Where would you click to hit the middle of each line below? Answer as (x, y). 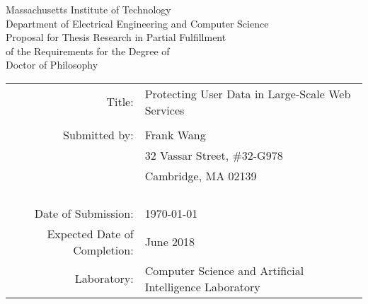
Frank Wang (175, 134)
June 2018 (170, 242)
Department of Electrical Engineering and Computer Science (137, 23)
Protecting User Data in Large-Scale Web (248, 93)
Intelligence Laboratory (202, 286)
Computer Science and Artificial (224, 270)
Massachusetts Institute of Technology (88, 9)
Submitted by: (98, 134)
